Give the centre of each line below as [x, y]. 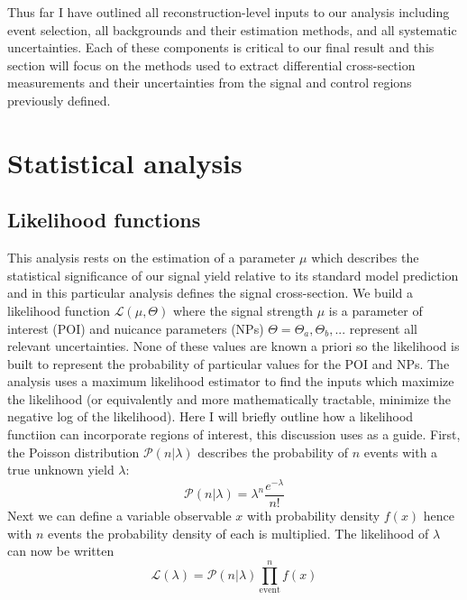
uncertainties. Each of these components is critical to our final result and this [221, 47]
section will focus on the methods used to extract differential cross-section [211, 65]
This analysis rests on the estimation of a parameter [151, 258]
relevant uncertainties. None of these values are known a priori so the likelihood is [233, 346]
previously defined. [59, 100]
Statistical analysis [125, 162]
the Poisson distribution [73, 452]
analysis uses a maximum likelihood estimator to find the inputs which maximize [231, 381]
